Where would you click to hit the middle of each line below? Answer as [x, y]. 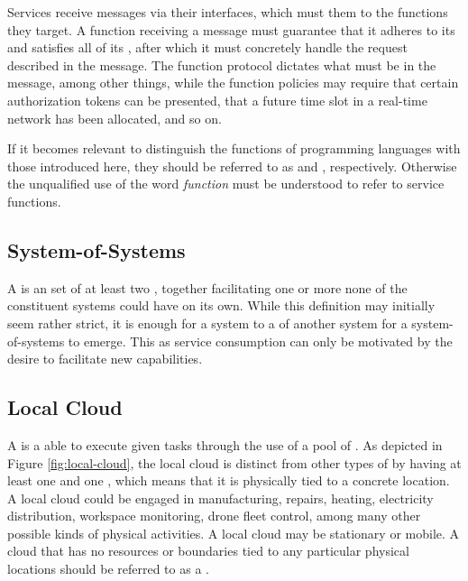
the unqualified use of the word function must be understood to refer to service [226, 184]
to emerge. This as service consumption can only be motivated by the [260, 341]
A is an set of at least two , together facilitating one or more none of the [207, 287]
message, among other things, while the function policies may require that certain [233, 83]
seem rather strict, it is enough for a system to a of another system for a [207, 323]
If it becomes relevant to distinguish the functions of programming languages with [234, 148]
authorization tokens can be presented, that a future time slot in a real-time [217, 100]
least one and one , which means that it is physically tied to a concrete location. [229, 480]
